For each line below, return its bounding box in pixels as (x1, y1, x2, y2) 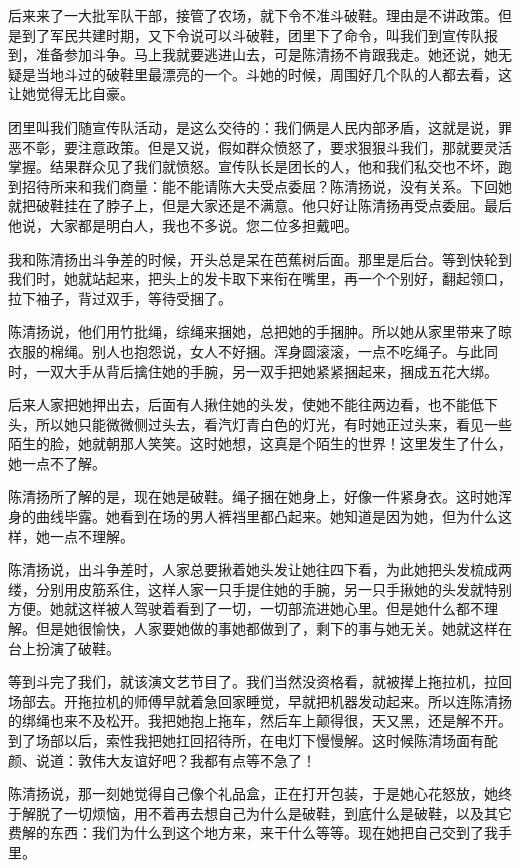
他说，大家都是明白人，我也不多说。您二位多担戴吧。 (8, 214, 358, 235)
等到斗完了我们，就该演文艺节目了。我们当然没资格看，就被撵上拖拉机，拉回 (8, 671, 512, 692)
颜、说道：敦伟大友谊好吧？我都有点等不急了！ (8, 749, 316, 770)
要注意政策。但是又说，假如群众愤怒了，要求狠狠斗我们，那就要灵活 (63, 136, 512, 157)
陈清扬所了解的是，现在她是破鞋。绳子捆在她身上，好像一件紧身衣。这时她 (8, 486, 498, 507)
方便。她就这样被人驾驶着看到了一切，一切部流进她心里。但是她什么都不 (8, 598, 484, 619)
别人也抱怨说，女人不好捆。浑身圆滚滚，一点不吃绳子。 (91, 340, 456, 361)
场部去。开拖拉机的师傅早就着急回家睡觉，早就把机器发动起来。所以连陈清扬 (8, 690, 512, 711)
